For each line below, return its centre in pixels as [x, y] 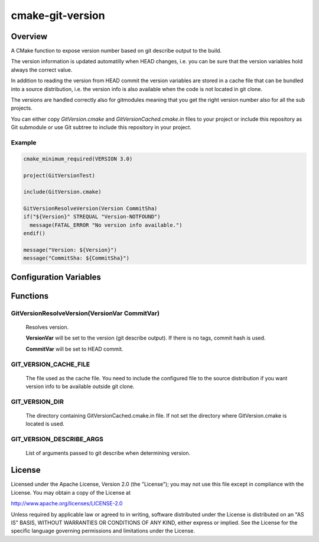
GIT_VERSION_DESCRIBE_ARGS [57, 440]
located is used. [45, 424]
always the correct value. [42, 70]
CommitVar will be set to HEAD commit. [74, 349]
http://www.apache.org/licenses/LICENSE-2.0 [67, 503]
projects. [22, 108]
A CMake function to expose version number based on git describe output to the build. [116, 51]
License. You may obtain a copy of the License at [71, 492]
